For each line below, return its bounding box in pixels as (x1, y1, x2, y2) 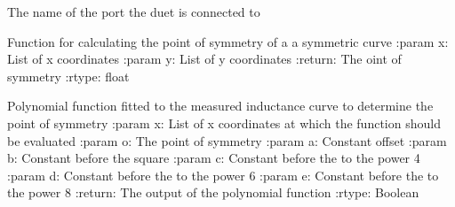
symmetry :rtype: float (7, 66, 130, 85)
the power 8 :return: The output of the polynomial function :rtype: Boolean (7, 183, 419, 202)
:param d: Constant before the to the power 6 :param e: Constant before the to (7, 165, 439, 184)
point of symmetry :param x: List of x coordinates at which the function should (7, 113, 441, 132)
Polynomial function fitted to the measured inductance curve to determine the (7, 96, 434, 115)
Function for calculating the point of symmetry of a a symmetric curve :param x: (7, 32, 449, 50)
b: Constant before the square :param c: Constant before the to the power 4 (7, 149, 420, 167)
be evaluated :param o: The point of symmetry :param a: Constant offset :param (7, 131, 447, 149)
